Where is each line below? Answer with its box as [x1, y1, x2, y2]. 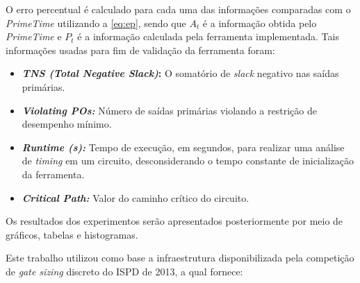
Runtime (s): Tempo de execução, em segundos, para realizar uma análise [22, 139, 345, 154]
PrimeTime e [6, 29, 62, 44]
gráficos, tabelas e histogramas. [6, 227, 138, 241]
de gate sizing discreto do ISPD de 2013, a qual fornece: [6, 264, 243, 278]
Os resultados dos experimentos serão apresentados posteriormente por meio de [6, 214, 343, 228]
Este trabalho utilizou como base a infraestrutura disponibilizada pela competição [6, 250, 354, 265]
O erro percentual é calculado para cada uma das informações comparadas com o [6, 2, 351, 16]
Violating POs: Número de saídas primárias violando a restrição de [22, 103, 317, 117]
